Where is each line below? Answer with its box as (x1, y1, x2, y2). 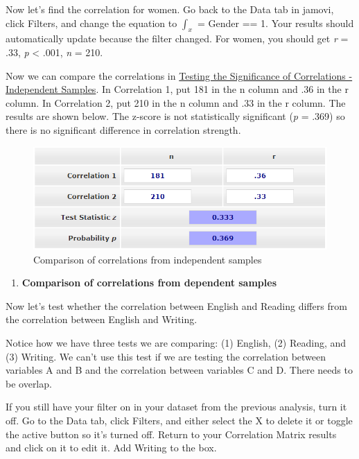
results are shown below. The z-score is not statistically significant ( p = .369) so (6, 109, 345, 123)
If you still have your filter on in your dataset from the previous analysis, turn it (6, 399, 347, 414)
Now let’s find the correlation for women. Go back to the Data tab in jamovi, (6, 2, 334, 16)
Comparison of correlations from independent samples (33, 252, 262, 266)
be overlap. (6, 376, 52, 390)
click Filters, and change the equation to (6, 15, 177, 30)
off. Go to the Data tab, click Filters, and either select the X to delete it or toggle (6, 413, 353, 427)
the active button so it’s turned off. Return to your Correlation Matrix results (6, 426, 337, 441)
